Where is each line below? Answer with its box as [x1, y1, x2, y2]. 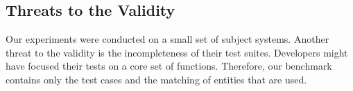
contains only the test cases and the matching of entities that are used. [6, 72, 307, 86]
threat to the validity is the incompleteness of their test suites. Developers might [6, 45, 348, 59]
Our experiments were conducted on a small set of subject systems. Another [6, 32, 329, 46]
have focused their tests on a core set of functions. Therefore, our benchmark [6, 59, 332, 73]
